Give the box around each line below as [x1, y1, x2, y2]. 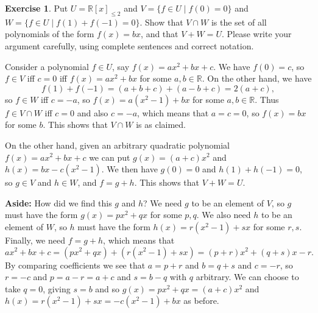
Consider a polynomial [5, 60, 89, 72]
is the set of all [211, 15, 267, 28]
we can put [89, 150, 130, 163]
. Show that [140, 15, 183, 28]
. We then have [101, 163, 158, 175]
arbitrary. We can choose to [196, 270, 299, 283]
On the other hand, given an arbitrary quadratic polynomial [5, 138, 230, 151]
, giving [43, 282, 71, 295]
